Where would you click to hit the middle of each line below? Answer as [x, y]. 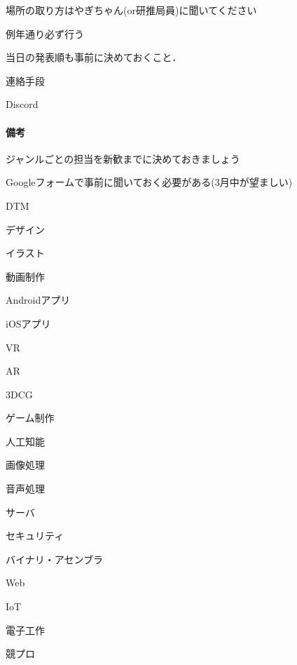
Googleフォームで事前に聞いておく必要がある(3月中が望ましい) [149, 182]
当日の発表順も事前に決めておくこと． [94, 57]
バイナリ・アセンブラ [55, 559]
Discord [22, 104]
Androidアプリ [38, 300]
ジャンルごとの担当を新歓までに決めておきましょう [123, 158]
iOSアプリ [28, 323]
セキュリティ [35, 536]
